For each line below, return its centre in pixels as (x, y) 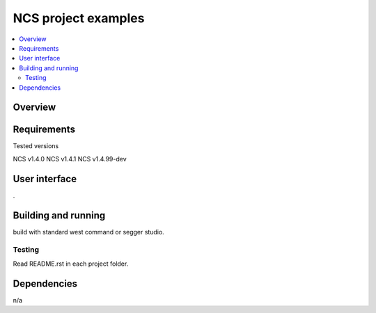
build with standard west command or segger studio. (89, 232)
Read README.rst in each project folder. (71, 264)
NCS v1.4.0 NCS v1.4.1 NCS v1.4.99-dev (70, 159)
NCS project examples (79, 18)
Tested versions (36, 146)
